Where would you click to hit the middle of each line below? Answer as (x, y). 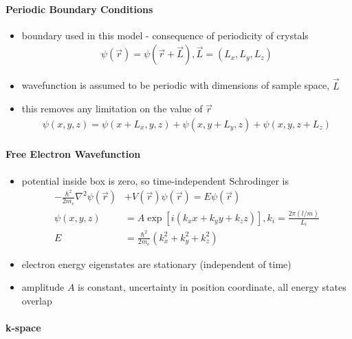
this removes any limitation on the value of (112, 109)
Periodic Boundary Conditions (79, 9)
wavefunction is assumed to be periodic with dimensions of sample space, (176, 85)
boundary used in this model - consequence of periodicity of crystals (165, 35)
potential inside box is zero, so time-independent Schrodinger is (155, 180)
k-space (23, 328)
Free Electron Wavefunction (73, 154)
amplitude (43, 287)
